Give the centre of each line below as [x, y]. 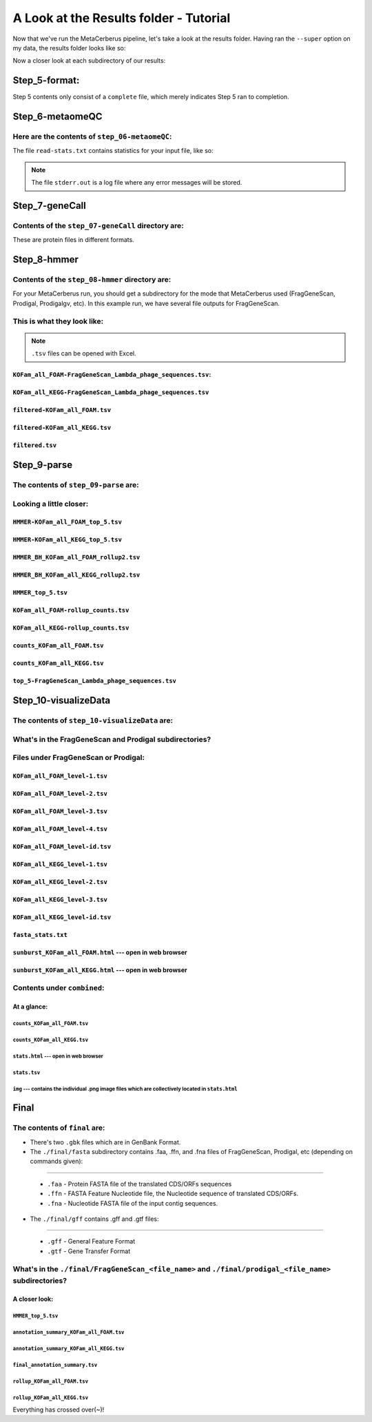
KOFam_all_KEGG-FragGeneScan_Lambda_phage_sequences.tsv [111, 392]
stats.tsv [27, 1073]
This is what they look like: [58, 321]
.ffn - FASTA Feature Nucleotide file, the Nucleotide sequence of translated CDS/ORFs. [173, 1194]
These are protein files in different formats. [73, 240]
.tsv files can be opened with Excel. [84, 353]
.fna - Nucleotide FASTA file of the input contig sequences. [133, 1203]
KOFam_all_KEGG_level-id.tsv [62, 917]
